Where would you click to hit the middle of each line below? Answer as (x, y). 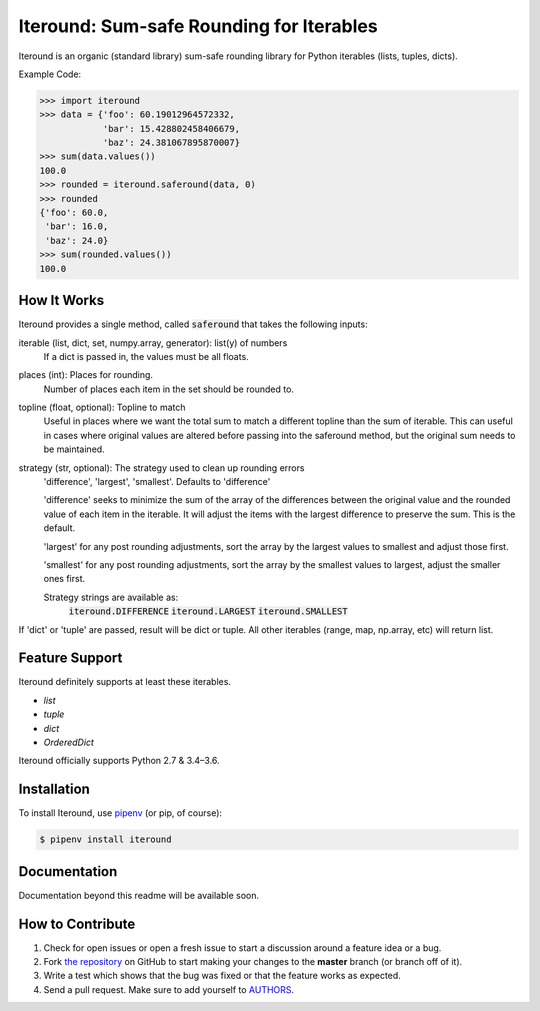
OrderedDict (69, 742)
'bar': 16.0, (77, 226)
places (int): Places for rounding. (86, 375)
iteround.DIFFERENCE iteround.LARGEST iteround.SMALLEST (208, 611)
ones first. (64, 579)
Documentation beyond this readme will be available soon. (139, 895)
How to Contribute (77, 923)
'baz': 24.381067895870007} (171, 143)
